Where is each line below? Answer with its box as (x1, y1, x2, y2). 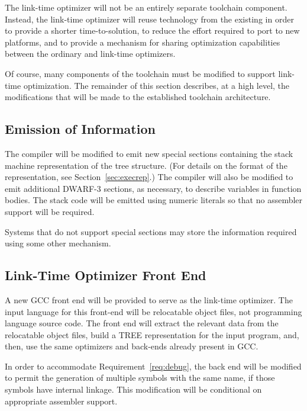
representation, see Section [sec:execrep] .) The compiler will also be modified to (5, 171, 293, 183)
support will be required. (5, 205, 95, 217)
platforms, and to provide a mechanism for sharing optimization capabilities (5, 36, 280, 48)
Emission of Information (5, 120, 156, 138)
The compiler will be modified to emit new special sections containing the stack (5, 147, 293, 159)
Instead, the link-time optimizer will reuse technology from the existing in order (5, 12, 294, 25)
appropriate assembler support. (5, 394, 118, 407)
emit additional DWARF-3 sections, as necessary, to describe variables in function (5, 182, 302, 194)
